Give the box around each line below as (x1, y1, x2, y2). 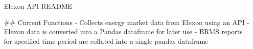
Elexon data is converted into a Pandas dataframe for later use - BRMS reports (4, 26, 243, 37)
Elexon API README (4, 1, 72, 11)
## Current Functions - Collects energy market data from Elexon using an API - (4, 17, 250, 27)
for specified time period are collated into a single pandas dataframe (4, 36, 208, 46)
